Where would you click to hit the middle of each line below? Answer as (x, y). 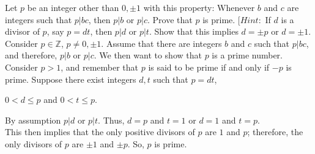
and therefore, (31, 55)
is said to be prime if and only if (209, 67)
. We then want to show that (148, 55)
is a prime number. (247, 55)
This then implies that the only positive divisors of (100, 132)
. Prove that (170, 19)
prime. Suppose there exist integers (71, 79)
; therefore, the (275, 132)
